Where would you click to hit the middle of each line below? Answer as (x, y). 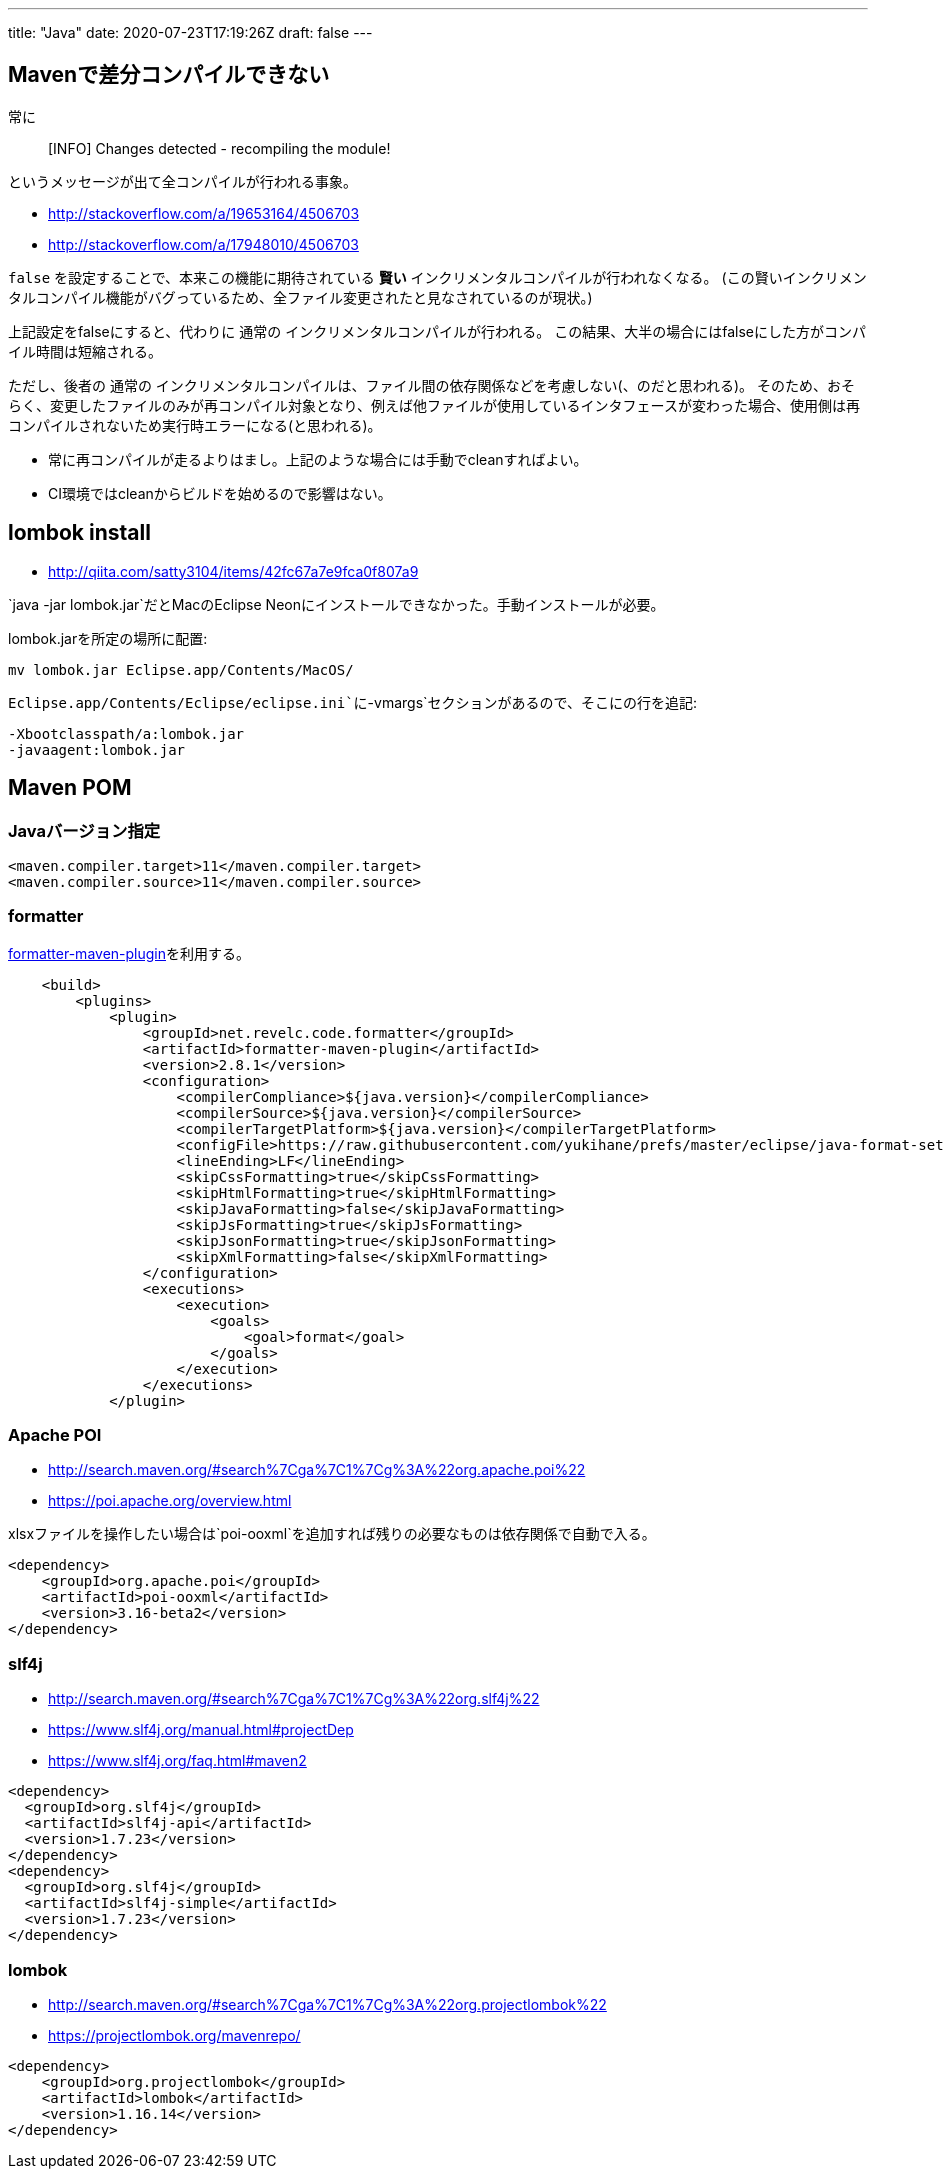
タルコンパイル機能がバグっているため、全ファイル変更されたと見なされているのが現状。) (300, 297)
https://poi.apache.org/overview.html (170, 1501)
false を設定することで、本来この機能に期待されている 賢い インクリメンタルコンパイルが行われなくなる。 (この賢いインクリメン (437, 277)
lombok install (79, 533)
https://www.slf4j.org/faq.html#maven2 (177, 1761)
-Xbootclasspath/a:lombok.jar (126, 733)
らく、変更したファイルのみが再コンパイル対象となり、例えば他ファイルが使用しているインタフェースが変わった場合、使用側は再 (434, 405)
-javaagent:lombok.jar (97, 749)
